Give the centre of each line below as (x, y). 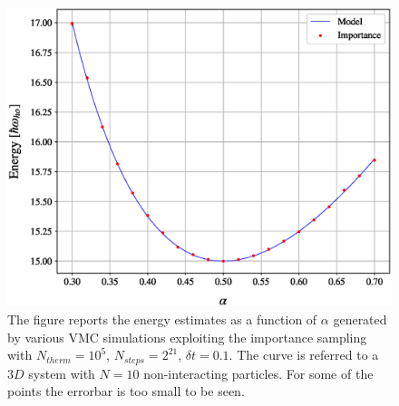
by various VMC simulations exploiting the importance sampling (187, 337)
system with (62, 373)
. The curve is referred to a (304, 355)
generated (360, 319)
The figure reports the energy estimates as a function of (162, 319)
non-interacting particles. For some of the (258, 373)
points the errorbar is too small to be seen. (126, 391)
